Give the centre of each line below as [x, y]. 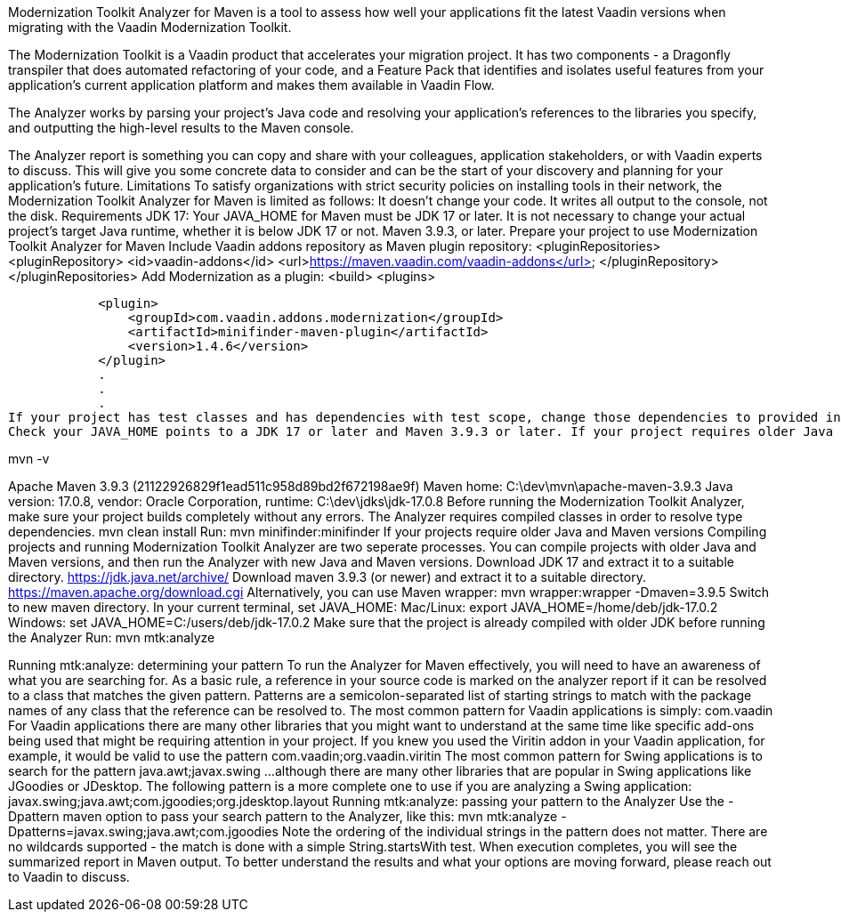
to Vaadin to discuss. [69, 877]
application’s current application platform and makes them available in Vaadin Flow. [251, 85]
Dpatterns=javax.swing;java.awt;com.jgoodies [143, 831]
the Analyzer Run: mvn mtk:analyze [112, 637]
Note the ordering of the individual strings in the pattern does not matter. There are [525, 831]
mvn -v [29, 459]
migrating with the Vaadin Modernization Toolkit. [150, 27]
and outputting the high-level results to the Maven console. [181, 128]
